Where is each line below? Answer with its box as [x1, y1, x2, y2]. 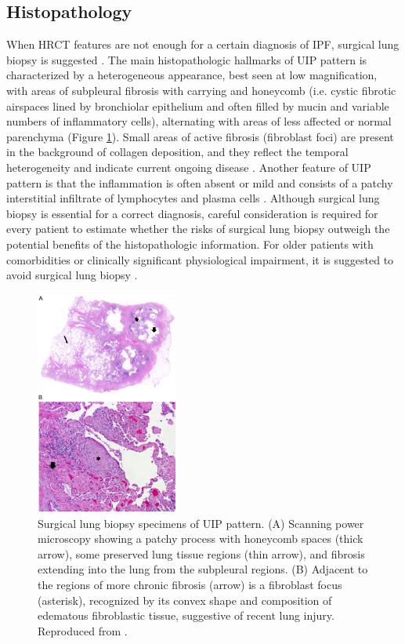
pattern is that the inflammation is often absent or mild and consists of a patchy [6, 174, 393, 191]
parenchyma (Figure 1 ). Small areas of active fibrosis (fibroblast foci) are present [6, 128, 394, 144]
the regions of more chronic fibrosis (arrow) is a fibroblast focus [38, 577, 342, 593]
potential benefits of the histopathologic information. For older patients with [6, 235, 374, 252]
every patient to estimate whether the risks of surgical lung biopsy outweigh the [6, 220, 390, 237]
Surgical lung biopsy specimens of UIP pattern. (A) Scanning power [38, 515, 364, 531]
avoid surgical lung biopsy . [6, 267, 138, 283]
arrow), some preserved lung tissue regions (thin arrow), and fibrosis [38, 545, 365, 562]
